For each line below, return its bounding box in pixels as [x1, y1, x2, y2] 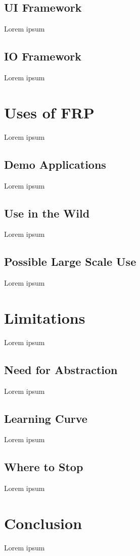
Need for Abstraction [4, 361, 118, 377]
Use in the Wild [4, 205, 90, 221]
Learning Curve [4, 410, 87, 426]
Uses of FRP [4, 102, 95, 122]
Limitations [4, 307, 85, 328]
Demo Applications [4, 156, 106, 172]
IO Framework [4, 48, 81, 64]
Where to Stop [4, 459, 83, 475]
